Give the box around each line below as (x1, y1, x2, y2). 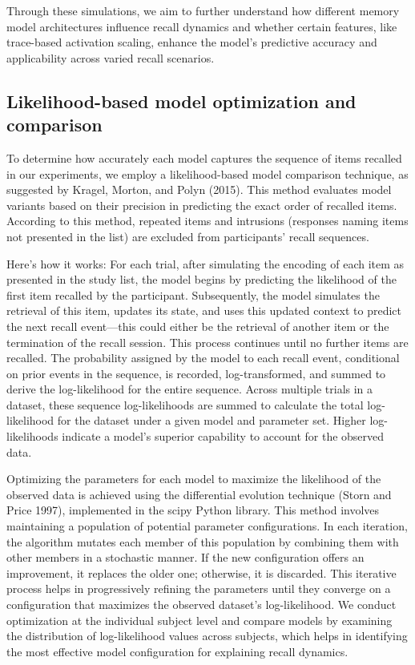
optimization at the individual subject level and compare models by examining (6, 611, 393, 628)
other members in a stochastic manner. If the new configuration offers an (6, 549, 365, 566)
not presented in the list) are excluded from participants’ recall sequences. (6, 228, 369, 244)
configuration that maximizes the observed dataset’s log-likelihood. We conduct (6, 596, 397, 612)
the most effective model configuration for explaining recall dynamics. (6, 643, 349, 659)
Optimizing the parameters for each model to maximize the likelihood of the (6, 470, 381, 487)
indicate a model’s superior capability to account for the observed (62, 428, 385, 445)
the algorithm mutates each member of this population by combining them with (6, 533, 399, 550)
